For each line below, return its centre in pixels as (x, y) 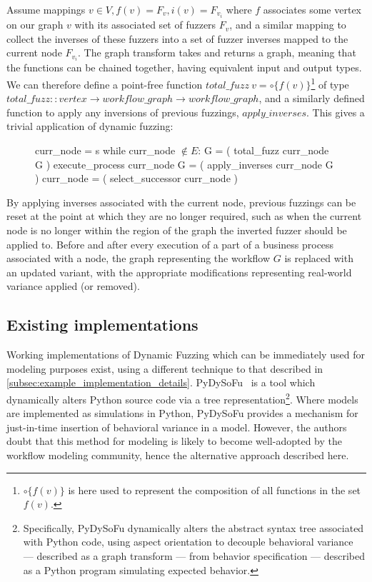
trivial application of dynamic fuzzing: (90, 126)
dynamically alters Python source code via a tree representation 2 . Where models (182, 398)
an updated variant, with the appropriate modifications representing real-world (179, 272)
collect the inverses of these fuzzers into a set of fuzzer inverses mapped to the (177, 38)
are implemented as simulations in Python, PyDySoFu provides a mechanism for (182, 413)
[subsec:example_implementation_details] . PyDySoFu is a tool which (161, 382)
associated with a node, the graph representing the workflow (139, 258)
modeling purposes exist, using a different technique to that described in (165, 368)
